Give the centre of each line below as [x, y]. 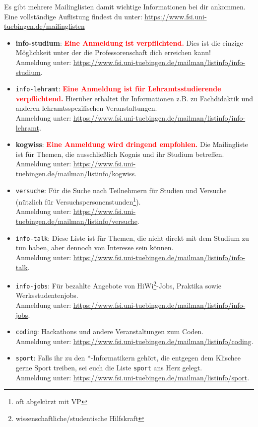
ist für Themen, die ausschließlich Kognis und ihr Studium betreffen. [120, 154]
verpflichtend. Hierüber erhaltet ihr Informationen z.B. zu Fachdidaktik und [134, 98]
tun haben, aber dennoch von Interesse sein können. [95, 248]
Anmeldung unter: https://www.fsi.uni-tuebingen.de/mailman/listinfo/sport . [132, 377]
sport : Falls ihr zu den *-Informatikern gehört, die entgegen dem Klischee [128, 358]
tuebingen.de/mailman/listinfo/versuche [77, 221]
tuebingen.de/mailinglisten [44, 26]
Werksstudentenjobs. [47, 295]
